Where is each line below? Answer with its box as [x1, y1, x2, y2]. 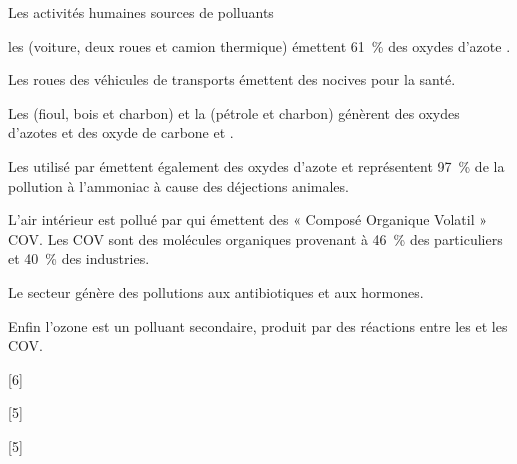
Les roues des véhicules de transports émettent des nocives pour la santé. [8, 69, 456, 90]
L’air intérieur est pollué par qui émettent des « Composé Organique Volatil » [8, 209, 487, 230]
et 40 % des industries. [8, 248, 150, 269]
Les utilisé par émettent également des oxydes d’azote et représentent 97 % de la [8, 155, 505, 176]
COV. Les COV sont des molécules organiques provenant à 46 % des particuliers [8, 228, 503, 249]
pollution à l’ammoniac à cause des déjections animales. [8, 175, 349, 196]
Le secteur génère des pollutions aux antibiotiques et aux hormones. [8, 281, 424, 302]
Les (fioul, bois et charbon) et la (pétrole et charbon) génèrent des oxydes [8, 102, 460, 123]
